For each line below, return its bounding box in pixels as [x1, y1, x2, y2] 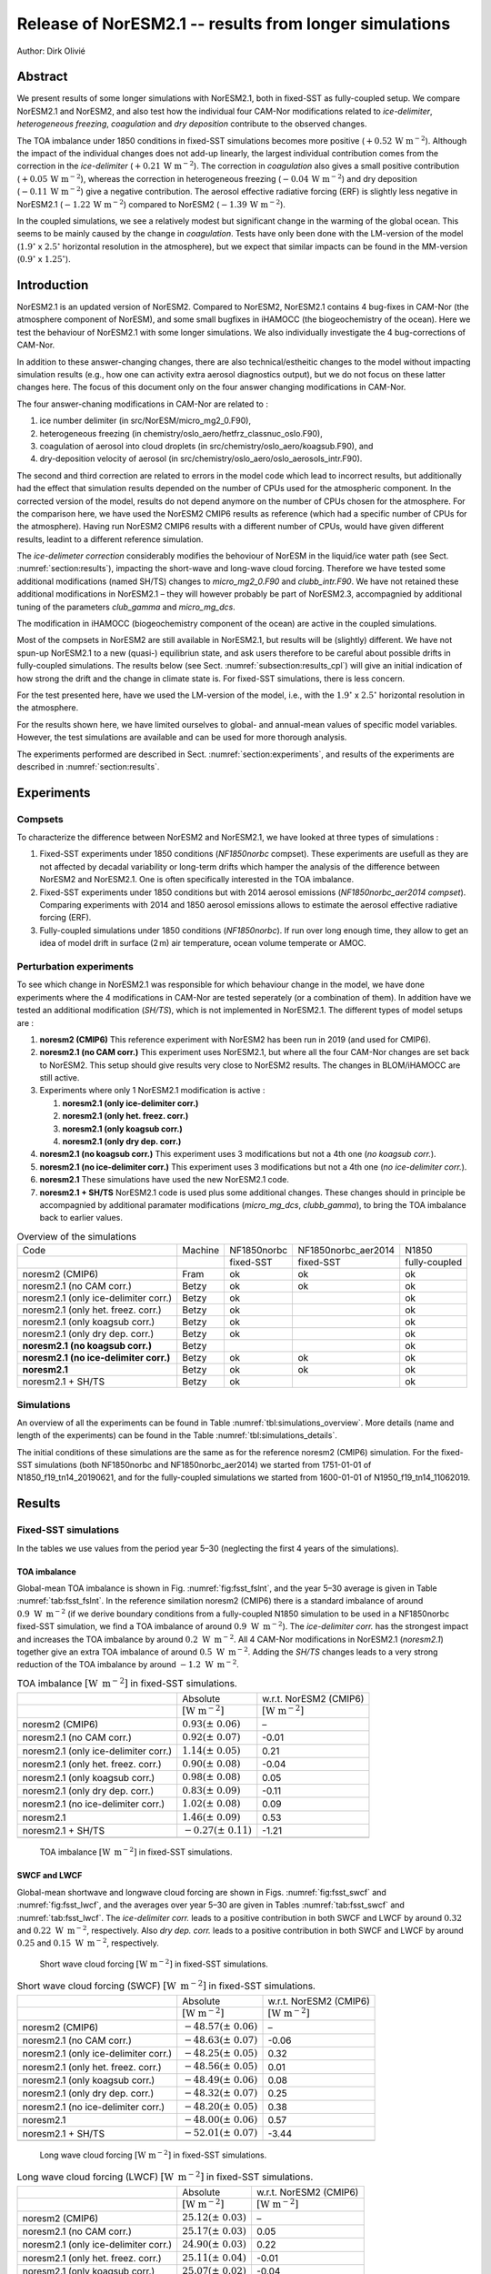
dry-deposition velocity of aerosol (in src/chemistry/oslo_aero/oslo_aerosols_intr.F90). [39, 453, 363, 464]
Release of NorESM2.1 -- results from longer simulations [16, 14, 451, 34]
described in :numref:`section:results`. [16, 760, 160, 772]
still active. [39, 1072, 80, 1083]
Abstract [16, 69, 68, 85]
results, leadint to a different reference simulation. [16, 533, 204, 545]
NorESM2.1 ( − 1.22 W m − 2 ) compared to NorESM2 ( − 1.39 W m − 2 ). [16, 197, 286, 209]
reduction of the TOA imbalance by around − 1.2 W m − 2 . [16, 1658, 240, 1670]
